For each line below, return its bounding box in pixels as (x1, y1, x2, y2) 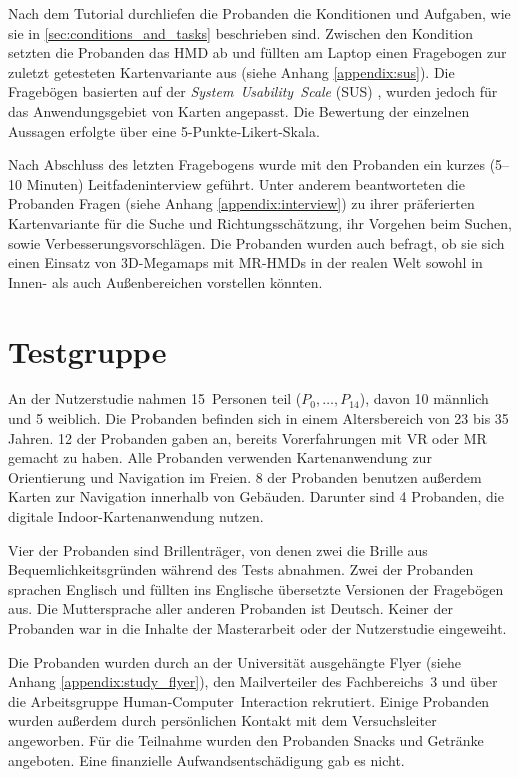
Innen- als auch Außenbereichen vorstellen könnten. (8, 271, 323, 292)
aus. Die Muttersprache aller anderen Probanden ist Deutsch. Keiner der (8, 598, 453, 619)
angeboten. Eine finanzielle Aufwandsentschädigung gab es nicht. (8, 749, 405, 770)
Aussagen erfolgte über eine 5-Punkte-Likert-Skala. (8, 120, 320, 141)
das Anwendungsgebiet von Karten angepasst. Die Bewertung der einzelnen (8, 100, 470, 121)
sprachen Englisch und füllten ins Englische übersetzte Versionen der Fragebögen (8, 578, 504, 599)
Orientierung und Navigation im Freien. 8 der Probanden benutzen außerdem (8, 466, 482, 487)
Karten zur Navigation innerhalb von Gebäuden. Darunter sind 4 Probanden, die (8, 486, 504, 507)
